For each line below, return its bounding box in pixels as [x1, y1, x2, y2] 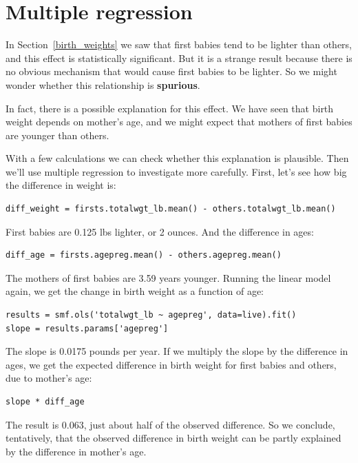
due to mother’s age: [6, 371, 92, 385]
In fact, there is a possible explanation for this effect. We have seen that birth [6, 101, 334, 115]
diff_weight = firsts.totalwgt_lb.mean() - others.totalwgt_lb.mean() [6, 204, 336, 214]
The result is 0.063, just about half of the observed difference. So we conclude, [6, 417, 335, 431]
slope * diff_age [6, 397, 85, 407]
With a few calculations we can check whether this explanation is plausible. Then [6, 151, 349, 165]
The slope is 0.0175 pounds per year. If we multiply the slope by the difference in [6, 344, 348, 358]
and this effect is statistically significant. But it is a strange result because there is [6, 50, 352, 65]
